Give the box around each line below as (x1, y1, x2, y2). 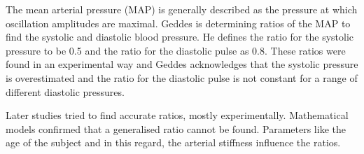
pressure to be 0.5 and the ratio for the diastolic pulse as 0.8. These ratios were (6, 43, 346, 57)
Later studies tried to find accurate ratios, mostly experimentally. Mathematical (6, 108, 349, 122)
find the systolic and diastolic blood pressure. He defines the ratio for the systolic (6, 29, 353, 44)
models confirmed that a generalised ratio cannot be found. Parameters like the (6, 121, 346, 136)
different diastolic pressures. (6, 84, 125, 99)
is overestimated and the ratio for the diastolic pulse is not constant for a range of (6, 70, 358, 85)
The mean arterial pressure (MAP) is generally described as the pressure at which (6, 2, 358, 16)
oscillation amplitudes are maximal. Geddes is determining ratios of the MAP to (6, 15, 351, 30)
